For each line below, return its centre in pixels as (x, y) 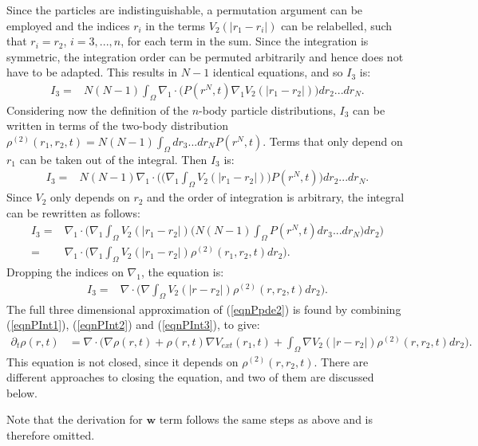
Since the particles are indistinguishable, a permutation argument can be (185, 10)
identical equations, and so (278, 72)
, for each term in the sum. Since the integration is (245, 41)
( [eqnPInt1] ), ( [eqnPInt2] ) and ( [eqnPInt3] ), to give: (133, 325)
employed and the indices (68, 25)
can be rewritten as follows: (73, 212)
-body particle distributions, (267, 110)
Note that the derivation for (75, 419)
